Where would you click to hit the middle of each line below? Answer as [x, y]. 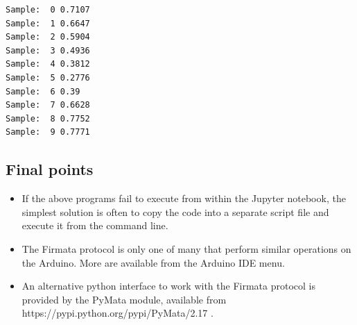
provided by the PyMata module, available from [124, 299]
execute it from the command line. [95, 225]
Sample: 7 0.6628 [48, 105]
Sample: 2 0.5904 [48, 37]
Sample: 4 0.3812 [48, 64]
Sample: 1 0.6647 [48, 23]
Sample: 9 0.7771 [48, 132]
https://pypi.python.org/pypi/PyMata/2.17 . [117, 313]
